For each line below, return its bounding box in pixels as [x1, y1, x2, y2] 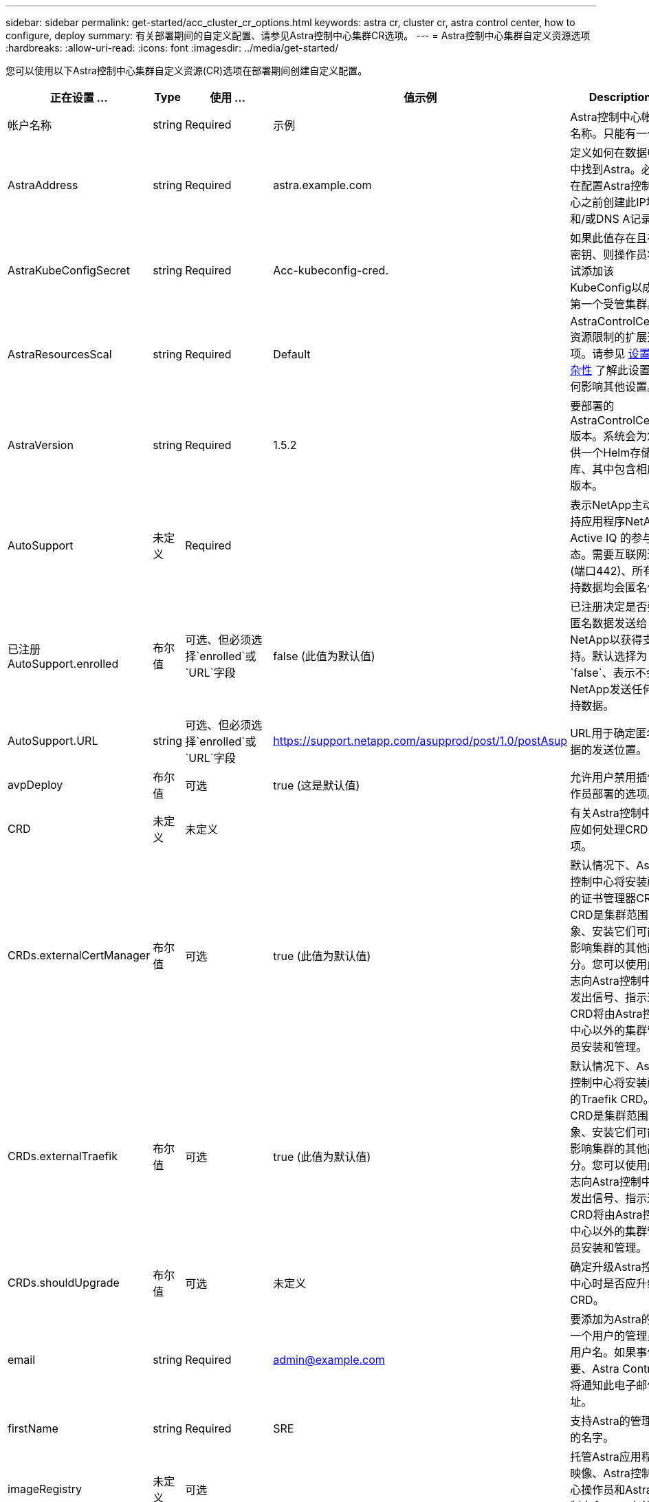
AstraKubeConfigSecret [8, 263, 130, 277]
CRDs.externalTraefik [8, 1149, 118, 1163]
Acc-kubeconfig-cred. [273, 263, 389, 277]
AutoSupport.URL [8, 734, 98, 748]
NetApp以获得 [570, 633, 643, 646]
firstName [8, 1422, 58, 1435]
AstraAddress [8, 178, 78, 192]
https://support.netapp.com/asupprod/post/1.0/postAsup [273, 734, 568, 748]
